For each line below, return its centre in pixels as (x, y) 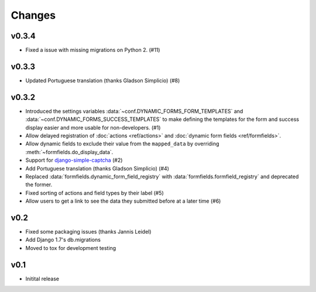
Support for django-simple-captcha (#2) (74, 160)
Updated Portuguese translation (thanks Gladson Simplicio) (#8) (103, 80)
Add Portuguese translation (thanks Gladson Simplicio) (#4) (97, 168)
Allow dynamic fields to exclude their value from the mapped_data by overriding (122, 144)
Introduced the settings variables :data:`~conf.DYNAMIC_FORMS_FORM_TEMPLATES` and (134, 111)
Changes (33, 15)
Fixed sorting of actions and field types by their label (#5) (95, 193)
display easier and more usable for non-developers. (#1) (93, 127)
